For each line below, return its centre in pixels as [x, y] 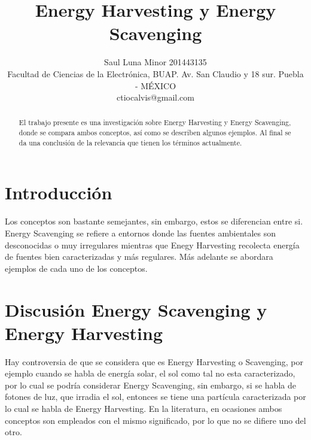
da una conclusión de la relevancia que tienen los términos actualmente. [130, 142]
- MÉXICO [155, 85]
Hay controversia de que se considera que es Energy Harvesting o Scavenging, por [154, 361]
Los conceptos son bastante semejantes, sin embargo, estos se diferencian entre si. [154, 221]
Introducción [59, 192]
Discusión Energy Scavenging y [136, 309]
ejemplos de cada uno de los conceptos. [76, 268]
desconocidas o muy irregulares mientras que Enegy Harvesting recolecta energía [152, 245]
